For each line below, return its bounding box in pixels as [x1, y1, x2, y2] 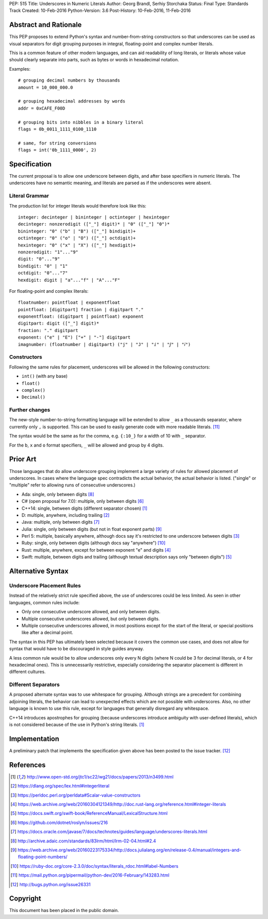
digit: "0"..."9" [18, 256, 60, 262]
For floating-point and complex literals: [9, 288, 89, 294]
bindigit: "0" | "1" [18, 263, 68, 269]
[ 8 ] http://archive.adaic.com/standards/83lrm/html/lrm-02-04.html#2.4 [10, 838, 156, 844]
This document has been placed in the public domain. [9, 908, 119, 914]
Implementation [9, 734, 60, 743]
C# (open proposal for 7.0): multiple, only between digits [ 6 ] [21, 498, 144, 504]
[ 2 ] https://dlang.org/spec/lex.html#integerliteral [10, 783, 110, 789]
